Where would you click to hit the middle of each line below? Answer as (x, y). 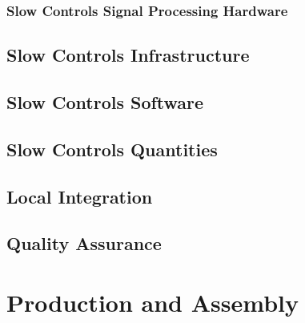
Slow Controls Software (105, 102)
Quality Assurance (84, 243)
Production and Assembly (152, 302)
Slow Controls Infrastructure (128, 55)
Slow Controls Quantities (112, 149)
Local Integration (80, 196)
